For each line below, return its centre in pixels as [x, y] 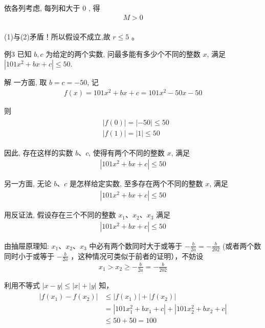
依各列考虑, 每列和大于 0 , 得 [52, 8]
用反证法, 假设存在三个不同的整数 [60, 215]
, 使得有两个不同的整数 [127, 152]
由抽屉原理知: [27, 245]
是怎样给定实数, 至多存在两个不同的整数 [136, 183]
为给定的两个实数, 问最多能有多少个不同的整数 [123, 53]
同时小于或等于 [29, 256]
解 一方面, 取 [26, 82]
